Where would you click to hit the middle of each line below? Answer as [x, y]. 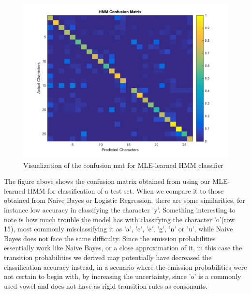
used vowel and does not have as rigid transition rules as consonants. [106, 286]
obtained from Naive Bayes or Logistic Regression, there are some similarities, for [125, 200]
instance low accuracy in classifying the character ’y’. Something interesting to [120, 209]
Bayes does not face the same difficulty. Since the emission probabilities [110, 238]
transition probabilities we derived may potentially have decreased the [108, 257]
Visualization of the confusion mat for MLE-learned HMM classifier [123, 165]
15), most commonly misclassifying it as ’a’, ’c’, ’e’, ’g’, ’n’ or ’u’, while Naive [118, 229]
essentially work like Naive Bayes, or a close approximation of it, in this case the [123, 248]
